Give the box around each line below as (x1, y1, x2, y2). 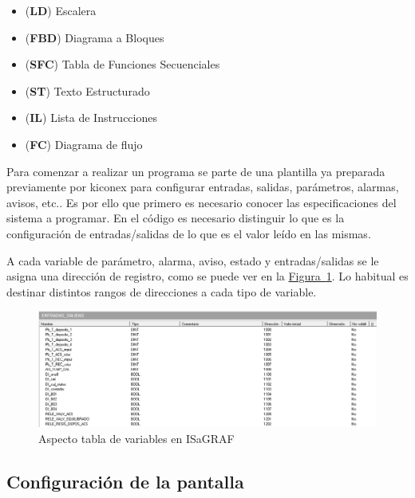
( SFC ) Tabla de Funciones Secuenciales (25, 56, 220, 73)
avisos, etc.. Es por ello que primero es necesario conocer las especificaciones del (6, 194, 397, 210)
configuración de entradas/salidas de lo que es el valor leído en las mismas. (6, 225, 371, 241)
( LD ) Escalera (25, 2, 97, 18)
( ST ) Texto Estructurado (25, 82, 150, 99)
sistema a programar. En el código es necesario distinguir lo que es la (6, 210, 345, 226)
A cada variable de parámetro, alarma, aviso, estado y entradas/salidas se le (6, 252, 379, 269)
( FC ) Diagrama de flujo (25, 135, 143, 152)
